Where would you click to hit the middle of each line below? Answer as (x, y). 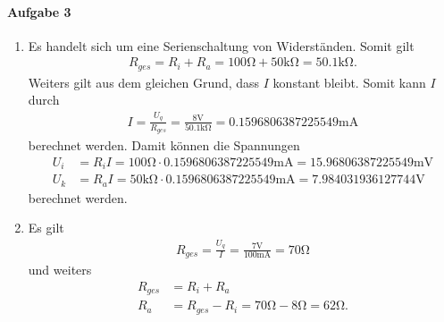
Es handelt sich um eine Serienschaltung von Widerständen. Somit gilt (221, 45)
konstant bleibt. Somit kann (349, 82)
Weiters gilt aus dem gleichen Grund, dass (144, 82)
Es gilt (46, 228)
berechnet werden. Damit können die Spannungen (164, 145)
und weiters (60, 269)
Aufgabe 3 (39, 11)
